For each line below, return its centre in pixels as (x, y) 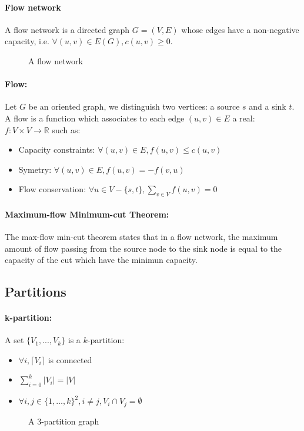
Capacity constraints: (57, 149)
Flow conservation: (52, 189)
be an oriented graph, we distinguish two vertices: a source (134, 106)
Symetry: (35, 169)
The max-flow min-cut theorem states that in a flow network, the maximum (141, 236)
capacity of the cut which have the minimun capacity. (101, 260)
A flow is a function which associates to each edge (95, 118)
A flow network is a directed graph (67, 29)
